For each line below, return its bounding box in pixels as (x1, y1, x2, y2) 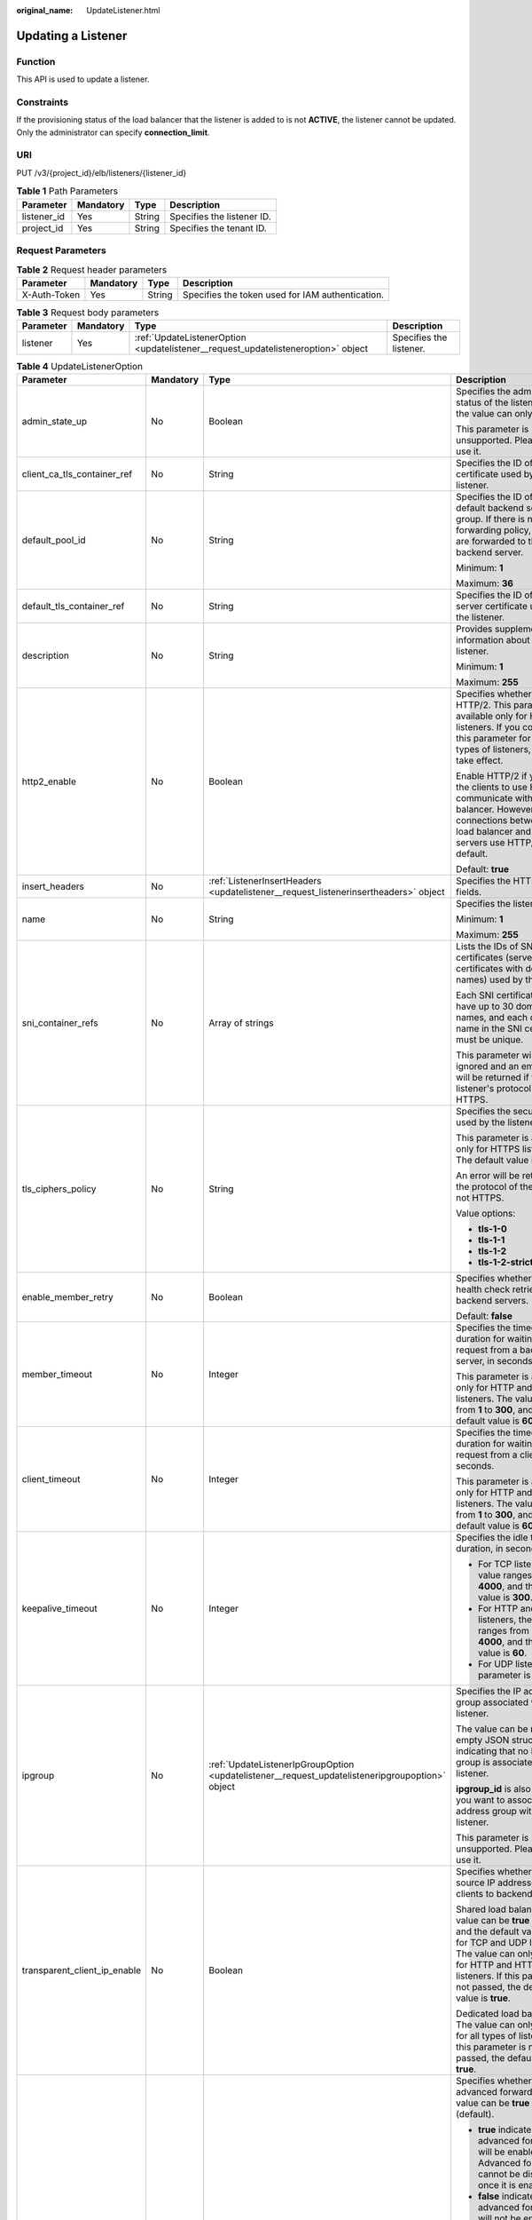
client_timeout (21, 1473, 81, 1486)
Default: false (455, 1310, 513, 1322)
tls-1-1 (477, 1234, 505, 1247)
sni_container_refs (21, 1017, 98, 1029)
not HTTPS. (455, 1192, 505, 1204)
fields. (455, 886, 482, 899)
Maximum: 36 (455, 577, 514, 590)
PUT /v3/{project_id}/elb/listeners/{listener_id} (16, 167, 187, 178)
